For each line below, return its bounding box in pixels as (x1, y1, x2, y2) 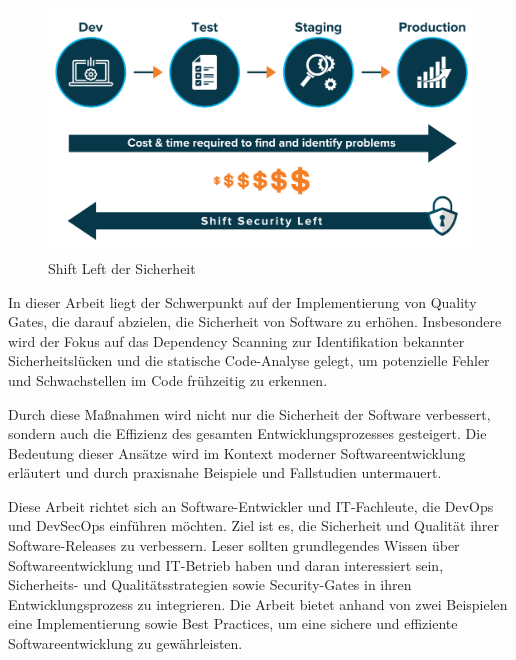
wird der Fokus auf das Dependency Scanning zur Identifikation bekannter (8, 330, 465, 351)
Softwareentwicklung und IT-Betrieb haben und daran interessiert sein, (8, 554, 444, 575)
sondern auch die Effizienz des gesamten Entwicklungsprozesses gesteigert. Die (8, 423, 487, 444)
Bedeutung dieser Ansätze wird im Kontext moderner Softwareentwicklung (8, 442, 466, 463)
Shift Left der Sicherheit (48, 257, 196, 278)
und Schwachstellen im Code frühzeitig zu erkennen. (8, 369, 328, 390)
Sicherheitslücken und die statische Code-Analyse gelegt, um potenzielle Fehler (8, 350, 490, 371)
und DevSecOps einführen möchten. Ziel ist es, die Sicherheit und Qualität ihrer (8, 515, 500, 536)
